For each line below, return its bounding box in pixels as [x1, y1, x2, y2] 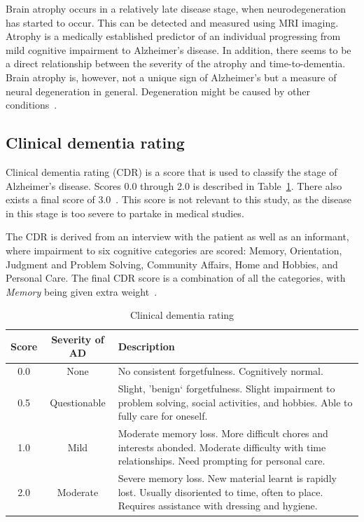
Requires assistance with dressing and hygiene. [118, 498, 318, 513]
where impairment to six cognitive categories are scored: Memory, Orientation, [6, 242, 342, 257]
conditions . [6, 97, 57, 112]
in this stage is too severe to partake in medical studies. [6, 205, 244, 220]
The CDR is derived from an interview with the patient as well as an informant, [6, 229, 349, 244]
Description [118, 338, 175, 353]
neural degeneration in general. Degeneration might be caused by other [6, 83, 310, 98]
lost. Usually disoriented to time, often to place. [118, 484, 323, 499]
